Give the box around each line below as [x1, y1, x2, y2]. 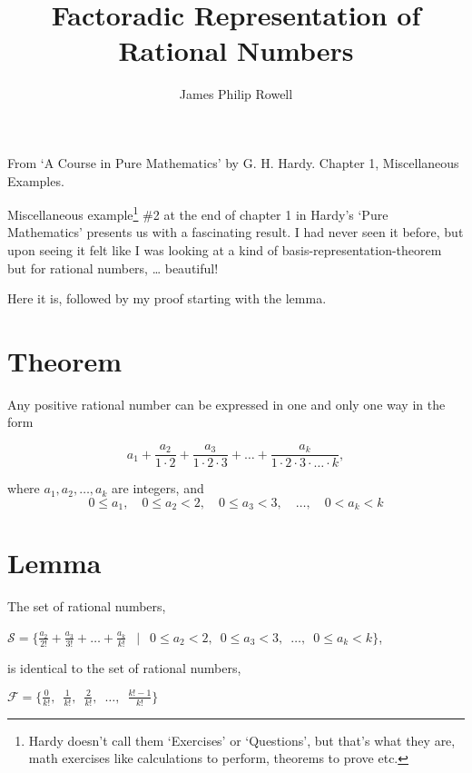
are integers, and [112, 479, 204, 498]
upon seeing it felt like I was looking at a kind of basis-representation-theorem [7, 240, 442, 259]
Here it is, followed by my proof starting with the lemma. [7, 289, 327, 308]
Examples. [7, 171, 64, 190]
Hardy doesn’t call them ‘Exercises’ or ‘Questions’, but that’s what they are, [28, 730, 456, 749]
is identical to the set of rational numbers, [7, 658, 241, 677]
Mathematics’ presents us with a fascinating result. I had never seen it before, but [7, 223, 464, 242]
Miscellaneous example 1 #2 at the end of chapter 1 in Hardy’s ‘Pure [7, 203, 388, 223]
